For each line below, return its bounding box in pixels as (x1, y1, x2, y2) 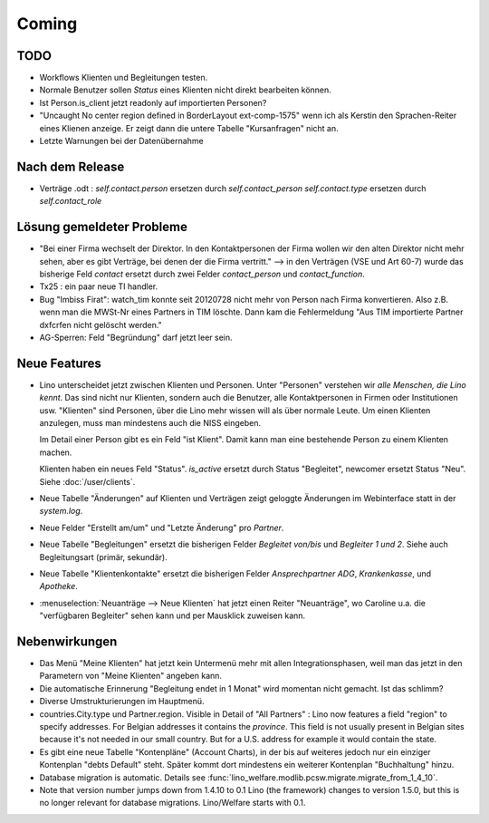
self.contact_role (39, 196, 102, 207)
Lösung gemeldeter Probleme (16, 219, 187, 235)
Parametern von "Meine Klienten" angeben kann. (39, 671, 222, 682)
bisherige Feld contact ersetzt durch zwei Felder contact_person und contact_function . (39, 268, 366, 279)
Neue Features (16, 355, 101, 371)
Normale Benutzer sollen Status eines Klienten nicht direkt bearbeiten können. (39, 84, 332, 95)
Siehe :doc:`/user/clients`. (39, 476, 136, 487)
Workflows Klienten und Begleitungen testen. (39, 73, 208, 83)
